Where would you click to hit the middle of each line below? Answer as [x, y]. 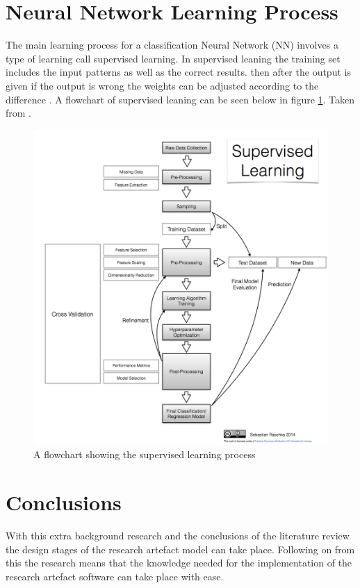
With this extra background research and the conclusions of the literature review [178, 536]
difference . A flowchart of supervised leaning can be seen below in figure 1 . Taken [180, 99]
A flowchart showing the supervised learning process [145, 454]
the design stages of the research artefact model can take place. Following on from [180, 549]
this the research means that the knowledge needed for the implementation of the [179, 563]
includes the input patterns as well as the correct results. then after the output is [178, 72]
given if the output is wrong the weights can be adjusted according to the [162, 85]
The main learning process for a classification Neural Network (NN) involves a [172, 45]
